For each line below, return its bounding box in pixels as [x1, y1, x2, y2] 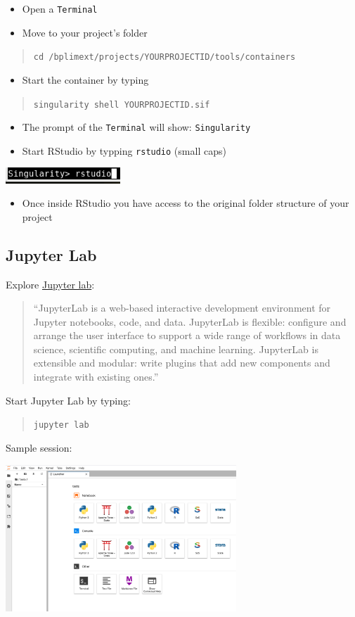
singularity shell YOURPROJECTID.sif [33, 99, 210, 110]
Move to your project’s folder [22, 25, 148, 39]
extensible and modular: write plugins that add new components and [33, 355, 330, 370]
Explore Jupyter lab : [6, 276, 95, 291]
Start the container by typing [22, 72, 149, 87]
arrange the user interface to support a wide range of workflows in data [33, 328, 341, 343]
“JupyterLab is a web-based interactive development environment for [33, 300, 331, 315]
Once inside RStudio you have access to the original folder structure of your [22, 196, 349, 210]
